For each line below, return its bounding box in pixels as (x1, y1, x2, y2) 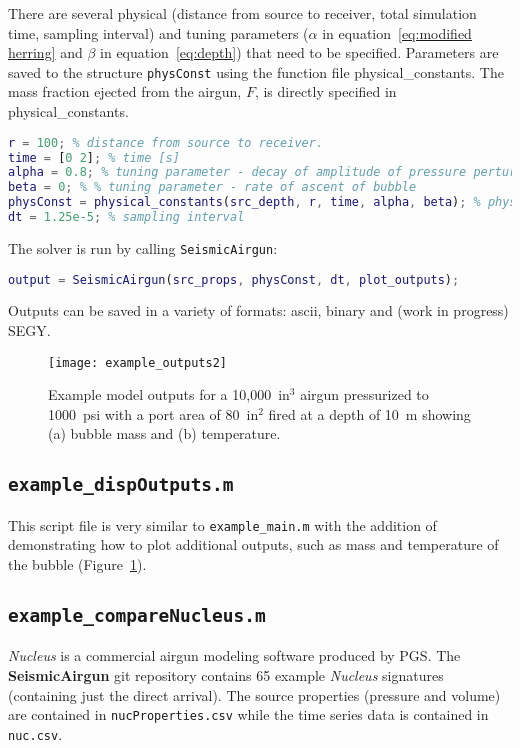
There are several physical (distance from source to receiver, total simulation (8, 3, 477, 23)
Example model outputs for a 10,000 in (48, 384, 290, 405)
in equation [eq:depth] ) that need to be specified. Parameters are (100, 42, 499, 63)
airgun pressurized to (300, 384, 429, 405)
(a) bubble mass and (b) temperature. (48, 423, 281, 444)
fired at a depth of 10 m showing (268, 403, 471, 424)
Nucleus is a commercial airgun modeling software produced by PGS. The (8, 645, 461, 666)
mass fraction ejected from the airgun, (8, 81, 242, 102)
